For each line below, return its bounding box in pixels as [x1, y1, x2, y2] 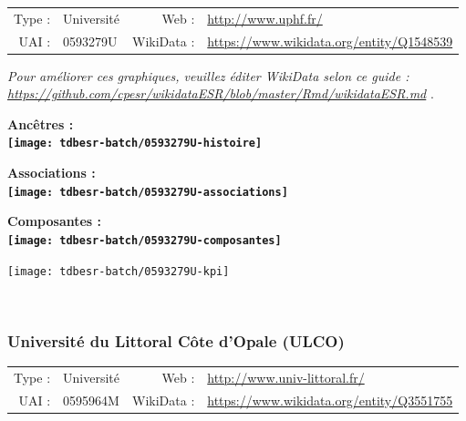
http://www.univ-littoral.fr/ [207, 367, 365, 386]
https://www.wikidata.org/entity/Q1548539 [207, 31, 453, 50]
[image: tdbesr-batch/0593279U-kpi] [7, 264, 230, 278]
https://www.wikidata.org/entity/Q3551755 [207, 390, 453, 409]
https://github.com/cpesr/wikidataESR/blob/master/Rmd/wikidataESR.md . [7, 84, 434, 103]
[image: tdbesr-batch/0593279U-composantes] [7, 233, 282, 247]
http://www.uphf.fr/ [207, 8, 323, 27]
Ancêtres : [7, 114, 74, 133]
